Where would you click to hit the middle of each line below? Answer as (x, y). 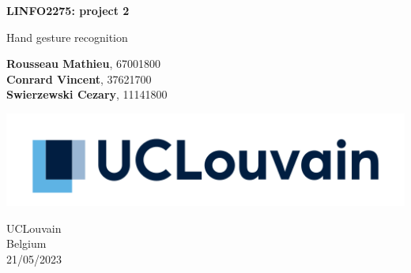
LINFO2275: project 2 (68, 10)
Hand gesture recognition (67, 37)
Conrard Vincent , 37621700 (79, 79)
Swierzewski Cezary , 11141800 (87, 94)
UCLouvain (34, 228)
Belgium (26, 243)
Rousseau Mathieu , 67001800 (83, 64)
